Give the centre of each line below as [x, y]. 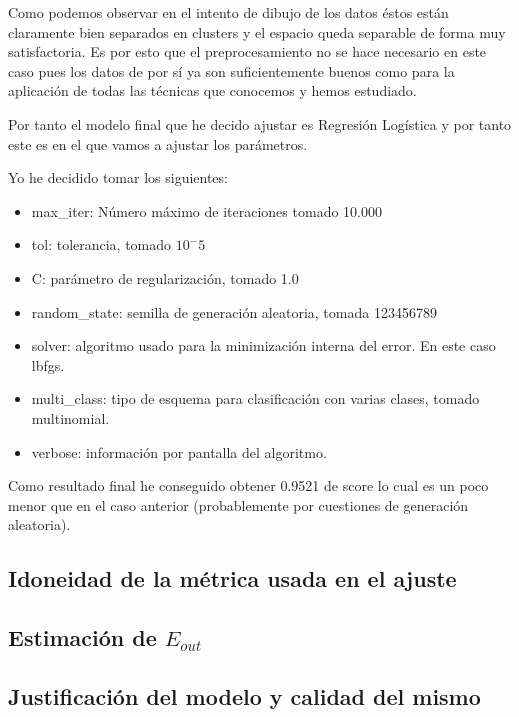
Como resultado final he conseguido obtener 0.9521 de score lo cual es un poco [248, 485]
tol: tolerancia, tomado [101, 244]
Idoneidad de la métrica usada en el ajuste [232, 578]
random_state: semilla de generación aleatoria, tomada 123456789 [234, 311]
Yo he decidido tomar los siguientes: [118, 177]
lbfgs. [48, 364]
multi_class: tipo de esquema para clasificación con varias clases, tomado [255, 398]
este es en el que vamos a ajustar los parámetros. [158, 143]
